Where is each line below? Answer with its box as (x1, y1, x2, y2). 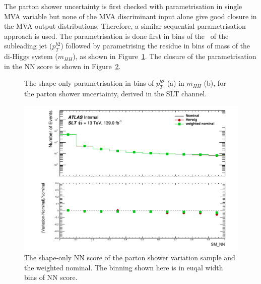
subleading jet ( (4, 40, 52, 51)
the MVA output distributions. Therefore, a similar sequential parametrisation (4, 21, 246, 31)
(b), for (204, 78, 226, 88)
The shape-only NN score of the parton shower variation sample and (24, 252, 235, 263)
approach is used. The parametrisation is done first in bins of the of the (4, 30, 229, 41)
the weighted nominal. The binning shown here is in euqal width (24, 262, 223, 272)
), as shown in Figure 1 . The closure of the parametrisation (73, 51, 256, 62)
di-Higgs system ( (4, 51, 58, 62)
